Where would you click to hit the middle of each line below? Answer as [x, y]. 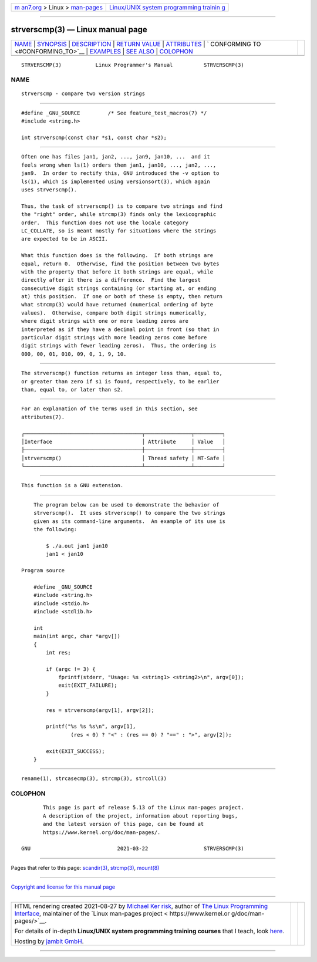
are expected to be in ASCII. [65, 239]
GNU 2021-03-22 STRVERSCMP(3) [133, 849]
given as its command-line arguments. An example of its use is [129, 521]
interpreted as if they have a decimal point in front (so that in [120, 329]
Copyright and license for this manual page [63, 887]
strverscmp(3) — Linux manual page [79, 30]
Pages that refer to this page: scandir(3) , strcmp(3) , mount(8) [85, 868]
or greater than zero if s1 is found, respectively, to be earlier [120, 381]
